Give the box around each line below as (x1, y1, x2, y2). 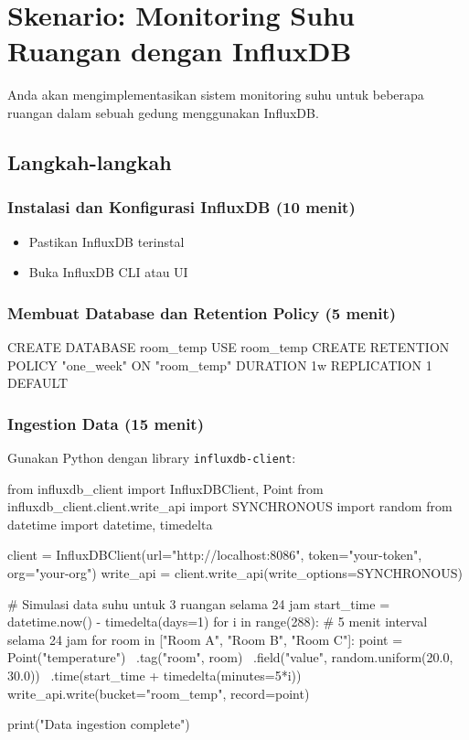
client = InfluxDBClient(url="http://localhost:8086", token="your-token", (7, 545, 422, 564)
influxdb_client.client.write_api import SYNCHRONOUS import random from (7, 497, 453, 516)
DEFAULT (7, 373, 69, 392)
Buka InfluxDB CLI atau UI (28, 263, 188, 282)
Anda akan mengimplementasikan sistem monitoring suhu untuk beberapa (7, 85, 424, 104)
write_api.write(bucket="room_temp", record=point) (7, 683, 310, 702)
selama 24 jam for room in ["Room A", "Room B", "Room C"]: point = (7, 629, 403, 649)
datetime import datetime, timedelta (7, 514, 213, 533)
